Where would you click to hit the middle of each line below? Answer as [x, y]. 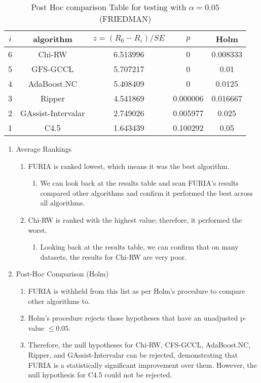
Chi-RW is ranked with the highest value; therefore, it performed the [135, 219]
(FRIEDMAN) [125, 19]
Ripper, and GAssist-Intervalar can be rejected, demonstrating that [133, 354]
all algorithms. [63, 203]
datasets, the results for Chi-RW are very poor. [114, 256]
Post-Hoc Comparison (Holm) [62, 274]
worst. [38, 230]
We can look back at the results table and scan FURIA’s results [139, 183]
